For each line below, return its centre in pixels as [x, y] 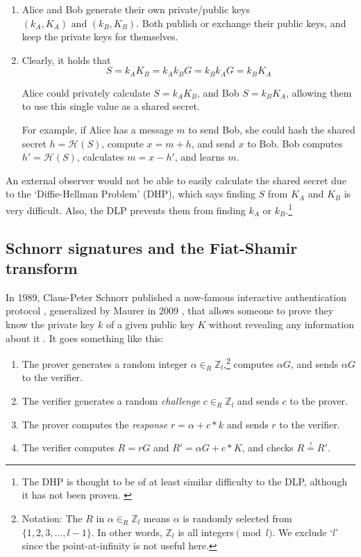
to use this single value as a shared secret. [111, 106]
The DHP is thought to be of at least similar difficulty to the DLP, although [185, 481]
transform [42, 268]
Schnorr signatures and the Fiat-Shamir [152, 247]
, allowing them [319, 92]
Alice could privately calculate [86, 92]
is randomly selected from [237, 518]
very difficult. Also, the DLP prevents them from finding [126, 210]
